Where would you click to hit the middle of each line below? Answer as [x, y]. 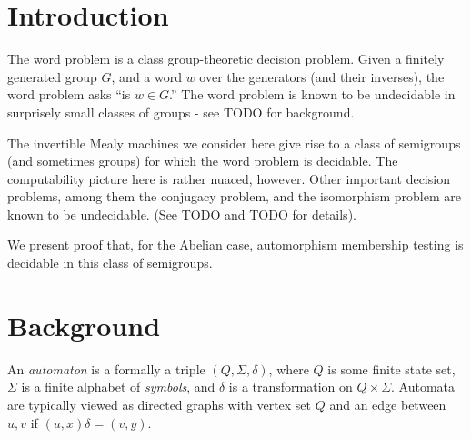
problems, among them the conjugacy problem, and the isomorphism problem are [234, 196]
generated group [52, 76]
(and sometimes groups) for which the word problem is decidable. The [203, 161]
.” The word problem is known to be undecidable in [312, 94]
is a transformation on [291, 387]
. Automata [423, 387]
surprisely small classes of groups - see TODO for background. [181, 112]
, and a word [146, 76]
